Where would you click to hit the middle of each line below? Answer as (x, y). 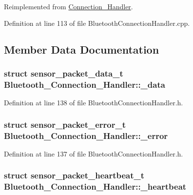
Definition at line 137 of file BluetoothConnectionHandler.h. (94, 153)
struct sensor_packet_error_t (65, 124)
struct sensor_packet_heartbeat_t (74, 175)
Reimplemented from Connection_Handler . (68, 6)
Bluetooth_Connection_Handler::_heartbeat (95, 186)
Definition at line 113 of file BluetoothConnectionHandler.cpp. (97, 23)
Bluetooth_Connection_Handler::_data (85, 84)
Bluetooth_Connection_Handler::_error (86, 135)
